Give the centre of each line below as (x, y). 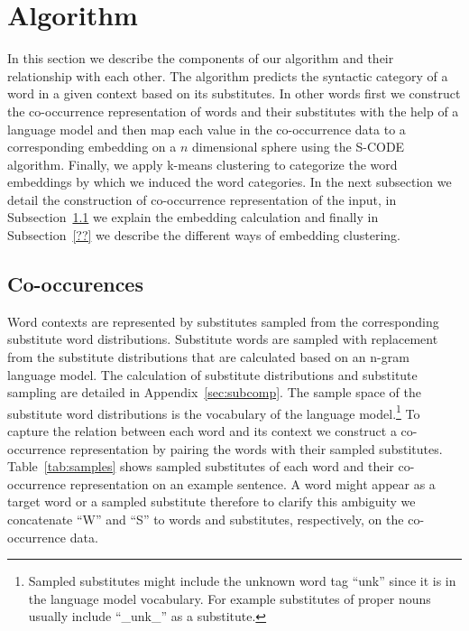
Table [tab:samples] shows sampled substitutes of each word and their (201, 466)
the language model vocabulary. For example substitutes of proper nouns (230, 598)
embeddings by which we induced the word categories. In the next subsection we (230, 182)
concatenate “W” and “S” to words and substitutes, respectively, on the (206, 520)
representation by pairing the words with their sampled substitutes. (256, 448)
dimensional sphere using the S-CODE (298, 147)
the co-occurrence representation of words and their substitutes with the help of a (233, 111)
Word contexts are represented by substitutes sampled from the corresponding (223, 321)
